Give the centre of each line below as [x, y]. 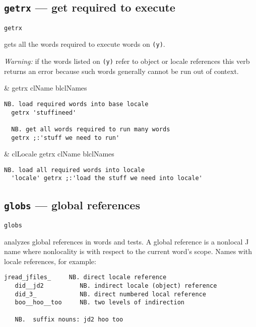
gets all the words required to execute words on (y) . [85, 44]
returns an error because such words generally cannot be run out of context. [121, 71]
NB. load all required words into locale [75, 170]
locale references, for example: [50, 261]
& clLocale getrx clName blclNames [59, 154]
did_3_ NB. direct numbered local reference [110, 294]
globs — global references [72, 205]
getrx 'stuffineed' [44, 112]
